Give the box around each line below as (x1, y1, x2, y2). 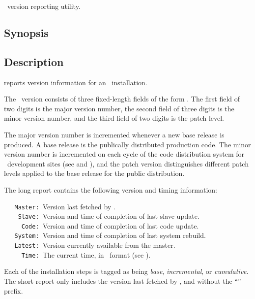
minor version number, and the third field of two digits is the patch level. (4, 113, 225, 123)
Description (4, 54, 64, 69)
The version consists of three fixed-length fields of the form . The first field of (4, 94, 240, 104)
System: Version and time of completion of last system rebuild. (14, 230, 206, 240)
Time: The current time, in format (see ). (21, 249, 151, 260)
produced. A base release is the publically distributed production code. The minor (4, 139, 251, 149)
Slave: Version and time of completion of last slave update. (18, 211, 199, 221)
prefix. (4, 285, 23, 296)
